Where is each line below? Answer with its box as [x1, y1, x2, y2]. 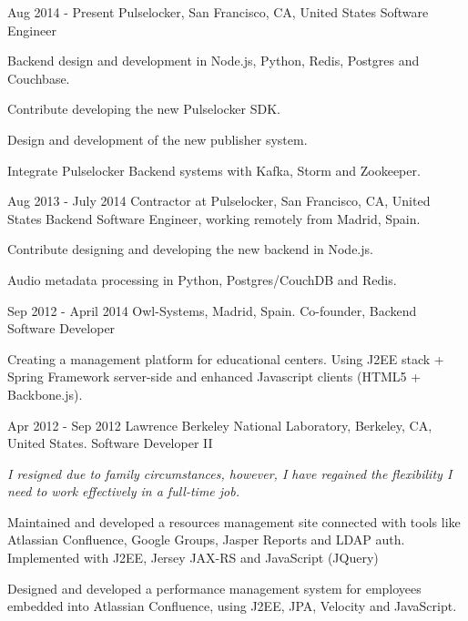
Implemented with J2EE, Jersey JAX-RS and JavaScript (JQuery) [7, 548, 379, 567]
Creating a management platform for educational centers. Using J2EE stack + [7, 349, 444, 368]
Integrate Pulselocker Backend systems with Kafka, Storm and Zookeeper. [7, 160, 421, 179]
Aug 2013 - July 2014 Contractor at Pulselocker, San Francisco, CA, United [7, 191, 431, 210]
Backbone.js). [7, 384, 83, 403]
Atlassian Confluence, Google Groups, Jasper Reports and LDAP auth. [7, 530, 405, 549]
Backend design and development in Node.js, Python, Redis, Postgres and [7, 51, 420, 70]
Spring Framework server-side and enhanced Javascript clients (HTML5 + [7, 367, 422, 386]
